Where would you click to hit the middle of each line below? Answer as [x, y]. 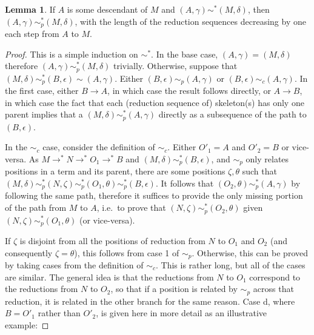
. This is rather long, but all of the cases [231, 265]
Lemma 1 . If [30, 9]
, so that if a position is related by [174, 289]
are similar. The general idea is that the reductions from [109, 277]
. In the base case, [185, 54]
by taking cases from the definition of [74, 265]
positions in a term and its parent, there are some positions [115, 171]
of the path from [36, 207]
